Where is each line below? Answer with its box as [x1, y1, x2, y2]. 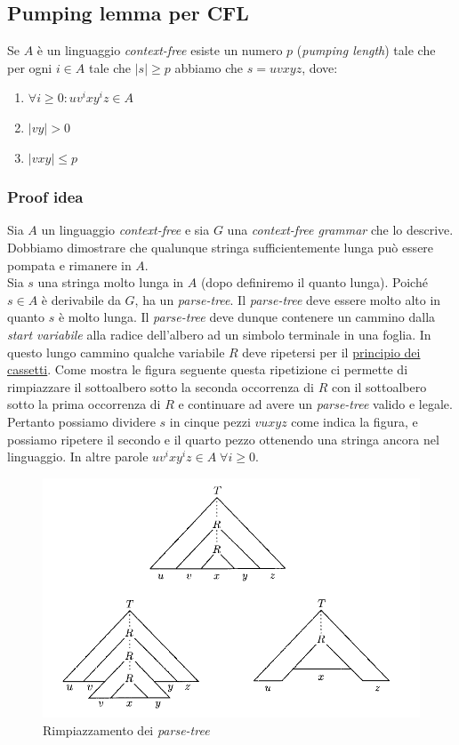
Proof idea [7, 186, 84, 208]
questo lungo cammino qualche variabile [7, 342, 225, 361]
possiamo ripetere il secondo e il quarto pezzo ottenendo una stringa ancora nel [7, 429, 439, 448]
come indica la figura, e [291, 412, 418, 430]
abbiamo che [174, 58, 244, 76]
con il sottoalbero [331, 377, 427, 396]
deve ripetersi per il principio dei [242, 342, 421, 361]
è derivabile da [41, 290, 121, 308]
